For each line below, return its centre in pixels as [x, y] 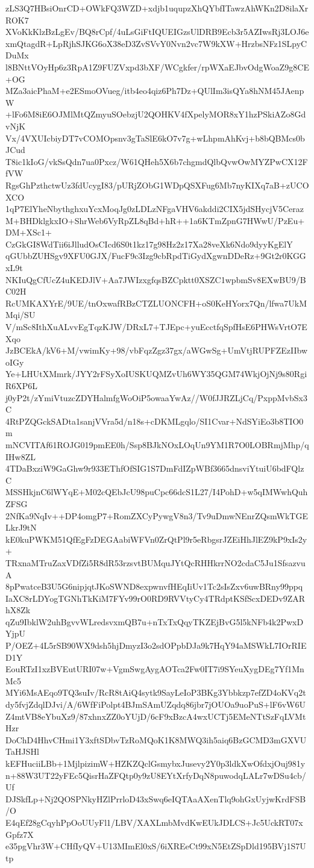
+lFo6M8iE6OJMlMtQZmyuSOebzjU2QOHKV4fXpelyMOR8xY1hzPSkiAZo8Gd [156, 114]
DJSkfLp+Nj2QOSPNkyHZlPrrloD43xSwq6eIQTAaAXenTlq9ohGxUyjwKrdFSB [156, 798]
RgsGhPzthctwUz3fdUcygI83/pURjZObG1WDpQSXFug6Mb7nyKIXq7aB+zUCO [157, 185]
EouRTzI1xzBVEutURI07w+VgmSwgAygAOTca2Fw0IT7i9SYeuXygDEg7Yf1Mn [155, 669]
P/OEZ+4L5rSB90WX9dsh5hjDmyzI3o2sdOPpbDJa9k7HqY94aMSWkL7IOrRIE [156, 645]
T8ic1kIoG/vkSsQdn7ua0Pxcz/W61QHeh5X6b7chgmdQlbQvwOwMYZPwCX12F [157, 161]
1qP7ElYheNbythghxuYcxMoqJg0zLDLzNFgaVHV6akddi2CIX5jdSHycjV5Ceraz [155, 209]
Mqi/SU [20, 315]
